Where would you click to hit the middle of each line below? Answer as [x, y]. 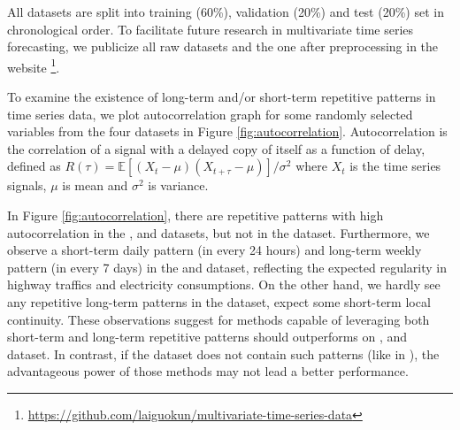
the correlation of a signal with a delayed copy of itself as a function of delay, [216, 148]
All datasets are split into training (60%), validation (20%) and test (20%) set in [226, 12]
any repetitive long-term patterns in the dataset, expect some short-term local [219, 301]
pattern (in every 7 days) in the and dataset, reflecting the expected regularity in [227, 267]
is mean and [95, 185]
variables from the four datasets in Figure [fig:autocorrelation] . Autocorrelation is [227, 131]
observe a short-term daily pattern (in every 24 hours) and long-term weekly [215, 250]
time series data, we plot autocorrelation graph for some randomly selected [210, 114]
